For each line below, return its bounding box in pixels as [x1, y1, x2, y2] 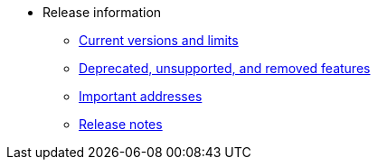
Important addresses [79, 88, 203, 104]
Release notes [79, 116, 163, 132]
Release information [43, 5, 162, 20]
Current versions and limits [79, 32, 239, 48]
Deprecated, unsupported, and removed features [79, 60, 371, 76]
